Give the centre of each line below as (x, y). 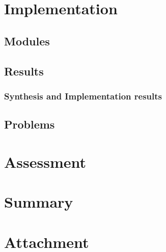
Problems (30, 124)
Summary (39, 202)
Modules (27, 41)
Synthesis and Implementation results (83, 96)
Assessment (45, 161)
